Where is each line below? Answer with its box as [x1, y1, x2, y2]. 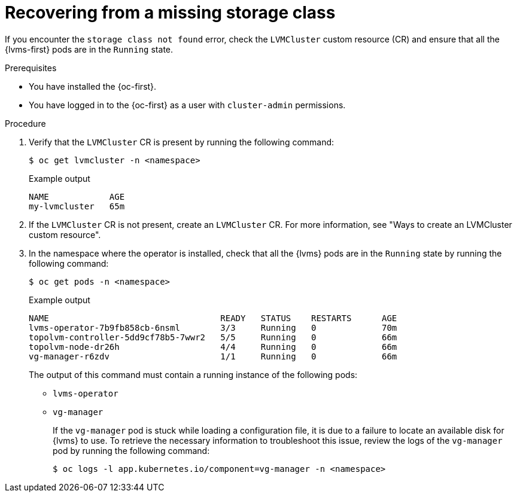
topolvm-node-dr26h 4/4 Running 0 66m [29, 342, 397, 352]
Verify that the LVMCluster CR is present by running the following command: [29, 136, 334, 147]
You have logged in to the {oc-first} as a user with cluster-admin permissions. [29, 99, 346, 110]
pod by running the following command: [53, 445, 210, 456]
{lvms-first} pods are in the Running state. [5, 44, 174, 54]
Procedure [5, 118, 46, 129]
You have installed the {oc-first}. [29, 81, 157, 92]
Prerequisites [5, 62, 57, 73]
